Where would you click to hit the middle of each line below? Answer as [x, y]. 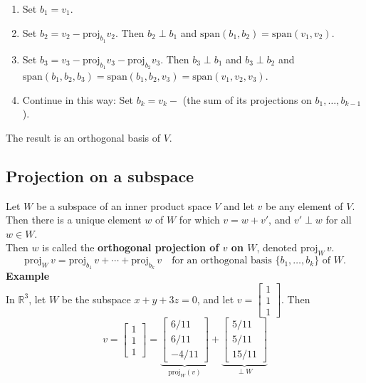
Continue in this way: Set [78, 99]
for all [339, 220]
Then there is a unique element [74, 220]
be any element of [304, 205]
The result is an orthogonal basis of [83, 137]
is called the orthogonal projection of [131, 247]
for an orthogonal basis [222, 261]
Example [28, 276]
